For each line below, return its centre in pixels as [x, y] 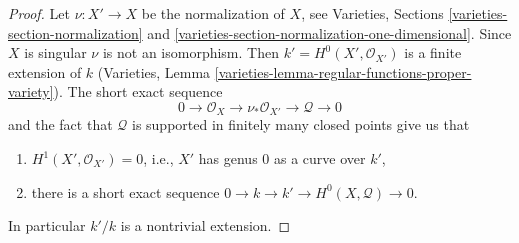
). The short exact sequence [138, 91]
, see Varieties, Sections [372, 13]
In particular [47, 225]
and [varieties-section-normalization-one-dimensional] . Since [329, 32]
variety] [31, 91]
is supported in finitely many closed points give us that [300, 124]
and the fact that [60, 124]
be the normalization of [213, 13]
